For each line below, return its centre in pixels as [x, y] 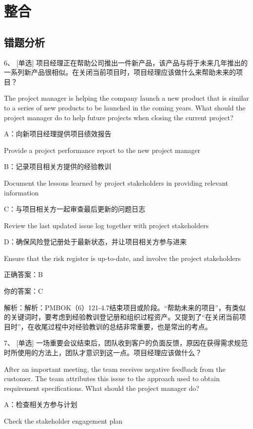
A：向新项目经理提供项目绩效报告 [58, 134]
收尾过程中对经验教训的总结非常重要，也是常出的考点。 [123, 326]
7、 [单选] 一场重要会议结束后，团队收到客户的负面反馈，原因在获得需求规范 [126, 343]
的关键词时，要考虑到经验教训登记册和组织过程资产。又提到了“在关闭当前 [122, 317]
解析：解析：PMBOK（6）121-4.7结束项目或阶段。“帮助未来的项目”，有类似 [125, 307]
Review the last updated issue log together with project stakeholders [106, 225]
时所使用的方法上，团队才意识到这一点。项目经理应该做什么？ [103, 353]
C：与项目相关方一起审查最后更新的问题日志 [75, 209]
